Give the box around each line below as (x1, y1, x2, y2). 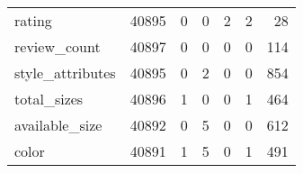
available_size (14, 114, 102, 135)
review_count (14, 36, 101, 57)
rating (14, 10, 52, 31)
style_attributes (14, 62, 116, 83)
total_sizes (14, 88, 84, 109)
